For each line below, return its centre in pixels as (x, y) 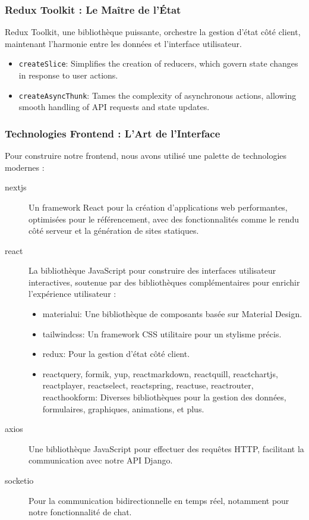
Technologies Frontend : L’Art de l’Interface (113, 133)
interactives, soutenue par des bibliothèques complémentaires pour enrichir (164, 282)
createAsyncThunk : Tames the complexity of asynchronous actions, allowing (157, 95)
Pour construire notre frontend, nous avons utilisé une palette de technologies (146, 156)
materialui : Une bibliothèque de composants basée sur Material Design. (172, 314)
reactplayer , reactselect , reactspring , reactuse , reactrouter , (148, 385)
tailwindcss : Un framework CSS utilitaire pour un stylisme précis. (162, 333)
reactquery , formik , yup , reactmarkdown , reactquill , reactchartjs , (160, 373)
